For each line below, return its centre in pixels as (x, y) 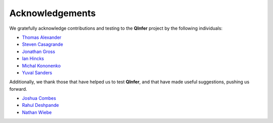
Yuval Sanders (37, 73)
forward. (18, 89)
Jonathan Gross (39, 51)
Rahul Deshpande (40, 105)
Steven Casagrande (42, 44)
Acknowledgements (53, 13)
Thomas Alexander (42, 37)
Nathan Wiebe (37, 112)
